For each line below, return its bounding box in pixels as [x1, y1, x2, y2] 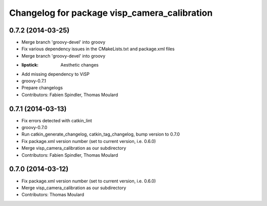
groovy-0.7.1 [21, 78, 46, 84]
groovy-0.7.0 [21, 125, 47, 131]
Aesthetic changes [60, 62, 99, 68]
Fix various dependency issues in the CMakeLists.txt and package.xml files [21, 46, 175, 52]
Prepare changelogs [21, 85, 63, 91]
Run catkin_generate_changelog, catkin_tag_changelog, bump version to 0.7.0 [21, 131, 180, 137]
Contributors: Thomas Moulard [21, 192, 84, 198]
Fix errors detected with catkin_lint [21, 117, 92, 123]
